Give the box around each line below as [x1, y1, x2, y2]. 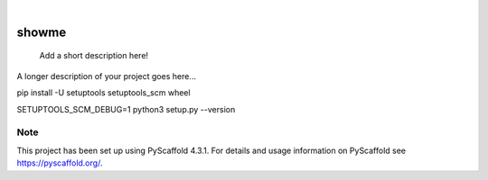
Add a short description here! [39, 50, 149, 61]
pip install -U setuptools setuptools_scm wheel [16, 87, 191, 98]
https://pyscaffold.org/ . [16, 157, 103, 168]
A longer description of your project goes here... [16, 70, 196, 81]
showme [16, 24, 67, 40]
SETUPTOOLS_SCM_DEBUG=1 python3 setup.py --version [16, 103, 236, 114]
